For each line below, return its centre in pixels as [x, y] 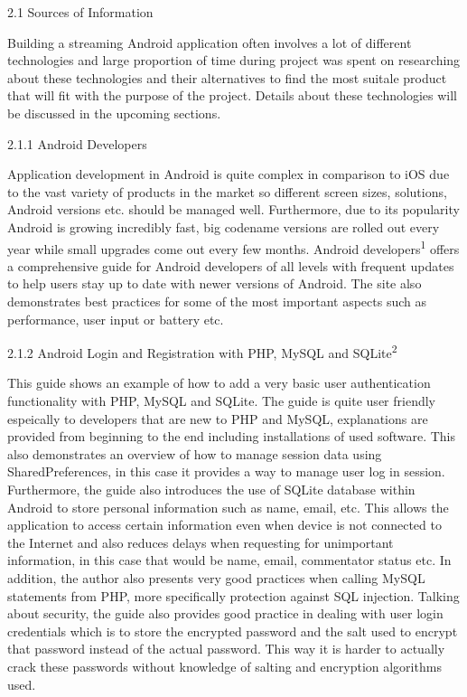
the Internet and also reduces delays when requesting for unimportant [201, 542]
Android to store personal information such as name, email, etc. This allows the [228, 507]
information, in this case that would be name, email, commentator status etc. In [229, 560]
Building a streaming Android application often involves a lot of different [210, 42]
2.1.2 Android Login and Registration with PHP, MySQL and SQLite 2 [202, 351]
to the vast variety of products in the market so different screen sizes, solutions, [227, 191]
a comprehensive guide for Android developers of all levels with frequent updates [231, 265]
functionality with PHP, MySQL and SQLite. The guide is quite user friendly [221, 400]
